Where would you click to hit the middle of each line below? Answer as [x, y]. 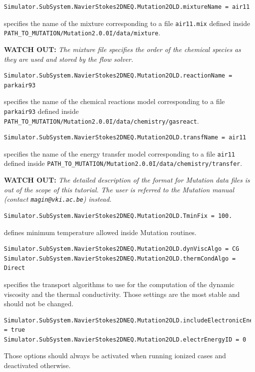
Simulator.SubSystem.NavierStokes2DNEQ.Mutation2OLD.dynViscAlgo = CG [122, 249]
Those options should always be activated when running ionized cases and [115, 356]
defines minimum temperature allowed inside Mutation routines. [100, 232]
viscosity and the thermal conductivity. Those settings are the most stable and [122, 294]
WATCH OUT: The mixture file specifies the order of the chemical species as [123, 49]
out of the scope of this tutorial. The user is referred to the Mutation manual [119, 189]
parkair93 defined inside [41, 111]
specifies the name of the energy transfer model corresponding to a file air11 [120, 153]
